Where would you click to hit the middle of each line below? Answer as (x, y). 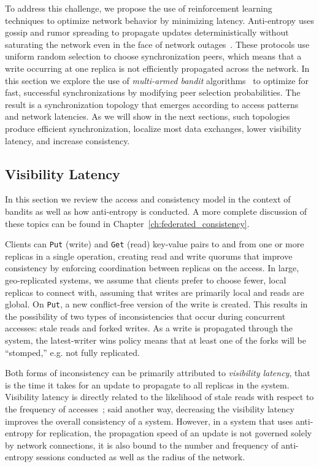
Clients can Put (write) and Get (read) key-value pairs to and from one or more (155, 244)
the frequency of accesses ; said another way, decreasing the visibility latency (150, 408)
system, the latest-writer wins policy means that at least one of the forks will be (156, 340)
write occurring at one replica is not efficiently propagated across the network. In (157, 68)
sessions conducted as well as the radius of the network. (140, 457)
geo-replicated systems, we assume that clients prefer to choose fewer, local (146, 280)
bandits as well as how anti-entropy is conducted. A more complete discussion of (156, 211)
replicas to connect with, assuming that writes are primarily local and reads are (155, 292)
